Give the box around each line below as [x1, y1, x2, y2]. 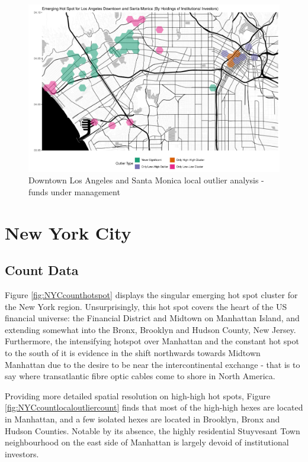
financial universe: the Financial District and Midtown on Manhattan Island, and [5, 312, 300, 324]
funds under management [28, 185, 120, 198]
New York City [5, 220, 131, 244]
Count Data [5, 261, 79, 279]
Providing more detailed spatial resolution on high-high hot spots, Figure [5, 389, 271, 402]
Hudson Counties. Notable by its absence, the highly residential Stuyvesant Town [5, 424, 300, 437]
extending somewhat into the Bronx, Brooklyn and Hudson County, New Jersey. [5, 323, 296, 335]
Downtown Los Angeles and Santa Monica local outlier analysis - [28, 174, 264, 186]
